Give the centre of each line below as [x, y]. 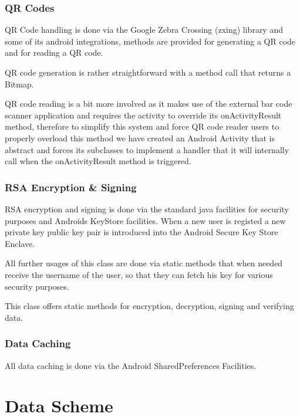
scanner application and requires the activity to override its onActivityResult [143, 115]
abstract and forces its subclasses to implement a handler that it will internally [147, 149]
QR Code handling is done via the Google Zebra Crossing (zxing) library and [144, 30]
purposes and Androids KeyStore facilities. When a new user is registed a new [145, 220]
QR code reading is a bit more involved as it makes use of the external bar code [149, 104]
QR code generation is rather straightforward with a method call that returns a [148, 72]
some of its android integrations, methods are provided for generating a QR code [150, 41]
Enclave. [20, 243]
